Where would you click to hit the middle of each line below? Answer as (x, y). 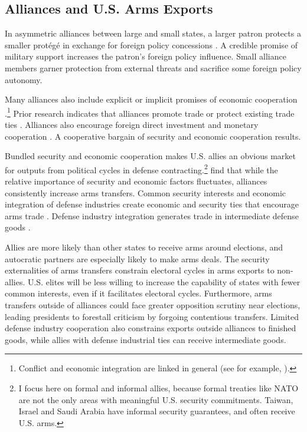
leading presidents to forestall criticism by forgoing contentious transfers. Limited (152, 316)
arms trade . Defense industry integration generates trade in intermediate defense (152, 215)
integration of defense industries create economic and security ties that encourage (152, 204)
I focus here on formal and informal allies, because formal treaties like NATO (159, 388)
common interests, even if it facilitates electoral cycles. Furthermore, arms (138, 293)
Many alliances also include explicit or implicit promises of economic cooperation (151, 99)
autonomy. (24, 79)
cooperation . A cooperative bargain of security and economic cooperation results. (153, 136)
